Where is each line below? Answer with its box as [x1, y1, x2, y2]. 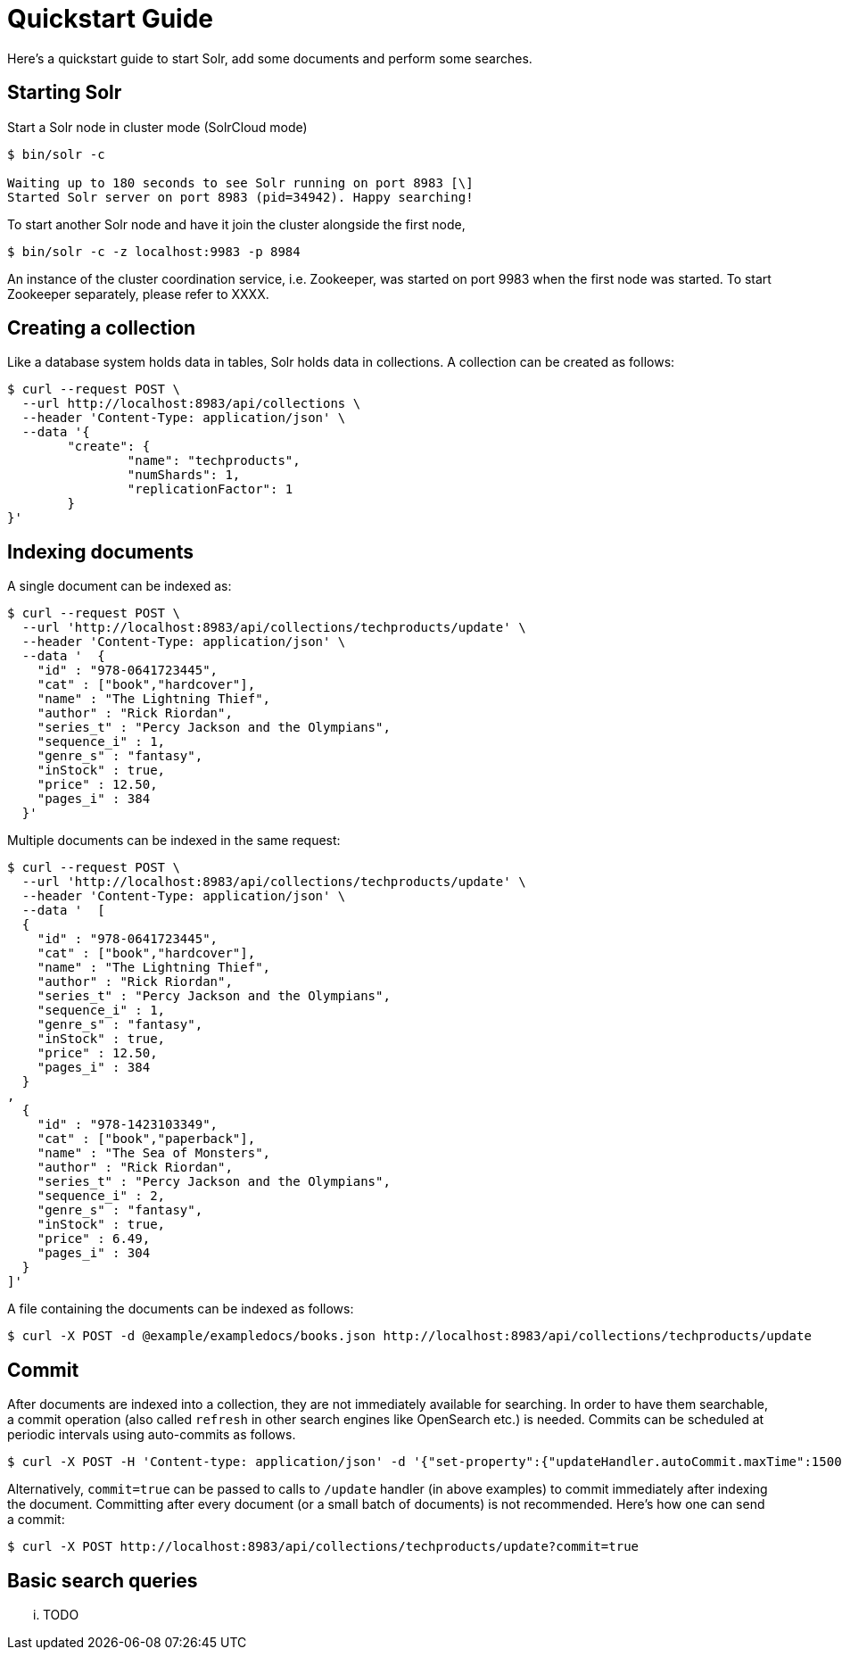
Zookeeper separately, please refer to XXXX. [7, 286, 269, 302]
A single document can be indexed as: [7, 578, 232, 594]
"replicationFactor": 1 [127, 482, 293, 497]
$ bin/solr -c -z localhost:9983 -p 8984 [7, 244, 301, 259]
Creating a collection [7, 317, 196, 340]
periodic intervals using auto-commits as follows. [7, 1427, 296, 1443]
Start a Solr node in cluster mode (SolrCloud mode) [7, 119, 308, 135]
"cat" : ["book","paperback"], [37, 1131, 256, 1147]
